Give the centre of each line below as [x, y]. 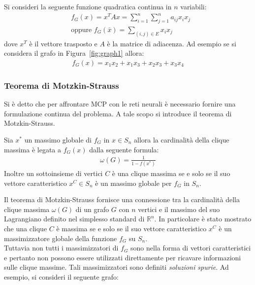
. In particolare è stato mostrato [203, 219]
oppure [81, 30]
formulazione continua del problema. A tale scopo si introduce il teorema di [118, 113]
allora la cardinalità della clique [182, 140]
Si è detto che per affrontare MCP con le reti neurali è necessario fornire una [120, 104]
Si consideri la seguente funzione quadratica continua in [88, 6]
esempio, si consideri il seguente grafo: [61, 277]
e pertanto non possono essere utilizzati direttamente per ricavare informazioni [123, 257]
